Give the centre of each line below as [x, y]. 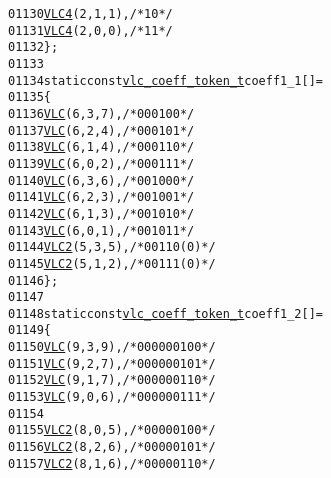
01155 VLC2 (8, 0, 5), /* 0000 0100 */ [112, 430]
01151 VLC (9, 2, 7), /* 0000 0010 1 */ [112, 363]
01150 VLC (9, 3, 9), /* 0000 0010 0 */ [112, 347]
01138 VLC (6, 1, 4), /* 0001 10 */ [101, 147]
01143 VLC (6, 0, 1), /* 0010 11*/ [101, 230]
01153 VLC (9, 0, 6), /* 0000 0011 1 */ [112, 397]
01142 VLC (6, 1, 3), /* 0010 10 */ [101, 213]
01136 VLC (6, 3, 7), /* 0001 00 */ [101, 113]
